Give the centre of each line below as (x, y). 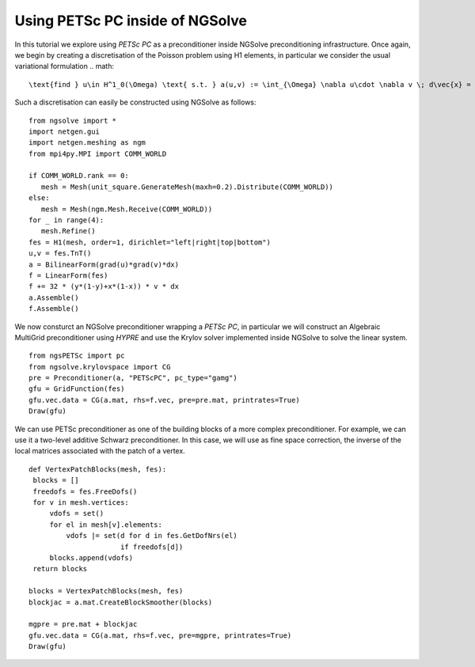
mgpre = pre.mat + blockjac (83, 624)
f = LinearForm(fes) (68, 275)
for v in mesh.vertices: (81, 502)
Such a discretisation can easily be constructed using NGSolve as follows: (135, 102)
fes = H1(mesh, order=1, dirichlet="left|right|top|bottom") (150, 242)
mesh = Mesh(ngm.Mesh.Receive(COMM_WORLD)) (127, 209)
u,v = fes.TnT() (60, 254)
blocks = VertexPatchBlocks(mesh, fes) (106, 591)
